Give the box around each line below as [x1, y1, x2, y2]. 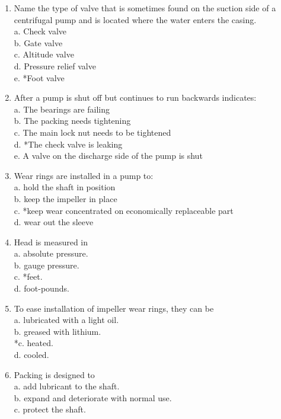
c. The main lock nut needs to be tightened [14, 126, 171, 138]
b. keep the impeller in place [14, 192, 117, 204]
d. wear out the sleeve [14, 216, 94, 228]
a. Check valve [14, 25, 67, 37]
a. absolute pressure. [14, 247, 88, 260]
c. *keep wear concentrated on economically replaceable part [14, 204, 234, 216]
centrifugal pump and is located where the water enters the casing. [14, 13, 257, 25]
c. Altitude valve [14, 48, 74, 60]
